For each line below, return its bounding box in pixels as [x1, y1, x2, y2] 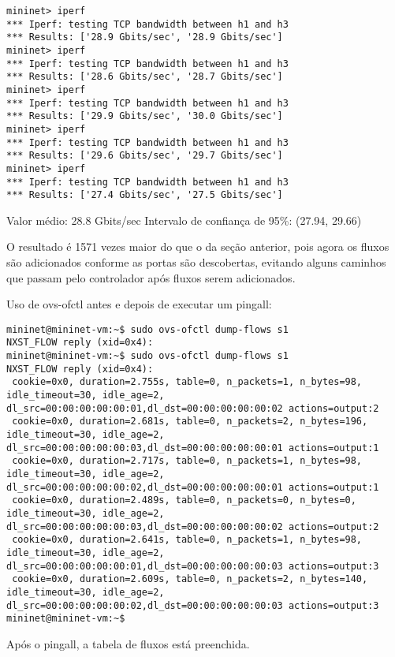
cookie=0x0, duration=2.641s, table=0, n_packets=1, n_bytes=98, [12, 534, 363, 546]
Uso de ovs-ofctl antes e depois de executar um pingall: [6, 296, 272, 312]
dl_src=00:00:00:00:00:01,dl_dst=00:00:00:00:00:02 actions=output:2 [6, 402, 379, 414]
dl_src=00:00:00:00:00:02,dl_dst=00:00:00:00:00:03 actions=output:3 [6, 599, 379, 611]
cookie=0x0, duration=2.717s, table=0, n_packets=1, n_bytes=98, [12, 455, 363, 467]
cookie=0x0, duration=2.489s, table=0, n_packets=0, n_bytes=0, [12, 495, 356, 506]
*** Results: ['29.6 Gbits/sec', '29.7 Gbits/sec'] [6, 150, 283, 162]
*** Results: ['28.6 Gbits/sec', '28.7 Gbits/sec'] [6, 71, 283, 83]
